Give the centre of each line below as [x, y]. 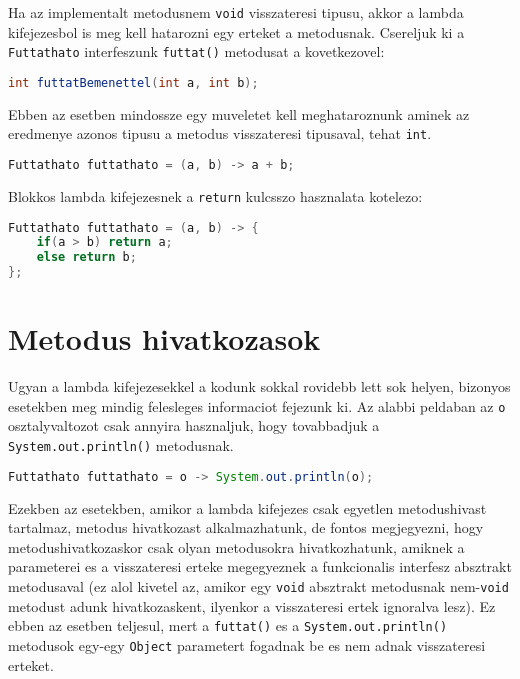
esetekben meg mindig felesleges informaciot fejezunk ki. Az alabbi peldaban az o [257, 405]
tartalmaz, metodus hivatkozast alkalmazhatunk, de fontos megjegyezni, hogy [246, 527]
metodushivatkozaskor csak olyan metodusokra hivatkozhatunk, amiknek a [236, 546]
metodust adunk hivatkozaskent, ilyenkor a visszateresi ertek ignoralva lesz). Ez [252, 605]
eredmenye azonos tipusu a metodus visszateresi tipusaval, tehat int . [220, 133]
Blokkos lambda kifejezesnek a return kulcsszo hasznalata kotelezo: [215, 195]
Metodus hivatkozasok [164, 338]
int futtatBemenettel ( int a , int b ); [133, 82]
